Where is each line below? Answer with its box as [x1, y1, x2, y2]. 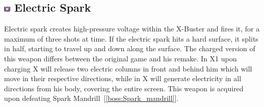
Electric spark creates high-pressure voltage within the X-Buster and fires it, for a [4, 23, 260, 34]
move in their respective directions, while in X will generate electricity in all [4, 73, 242, 84]
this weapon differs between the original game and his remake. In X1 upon [4, 53, 237, 63]
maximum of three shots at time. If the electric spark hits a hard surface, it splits [4, 33, 258, 44]
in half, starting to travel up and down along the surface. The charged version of [4, 43, 255, 54]
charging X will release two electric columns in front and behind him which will [4, 63, 252, 74]
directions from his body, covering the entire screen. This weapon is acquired [4, 83, 244, 93]
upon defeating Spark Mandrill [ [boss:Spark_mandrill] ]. [4, 93, 179, 103]
